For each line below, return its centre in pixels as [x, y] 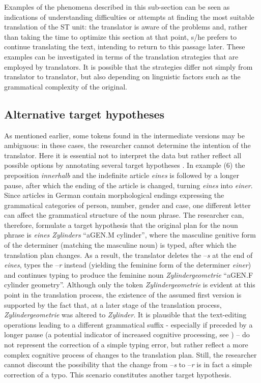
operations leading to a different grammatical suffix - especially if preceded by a [128, 324]
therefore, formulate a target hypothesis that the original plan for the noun [121, 225]
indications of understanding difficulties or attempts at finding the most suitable [129, 17]
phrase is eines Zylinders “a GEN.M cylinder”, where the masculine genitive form [130, 235]
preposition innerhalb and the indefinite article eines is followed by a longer [122, 175]
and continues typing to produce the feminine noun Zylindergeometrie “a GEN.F [129, 274]
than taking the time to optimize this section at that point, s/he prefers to [120, 36]
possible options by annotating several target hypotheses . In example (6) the [125, 165]
